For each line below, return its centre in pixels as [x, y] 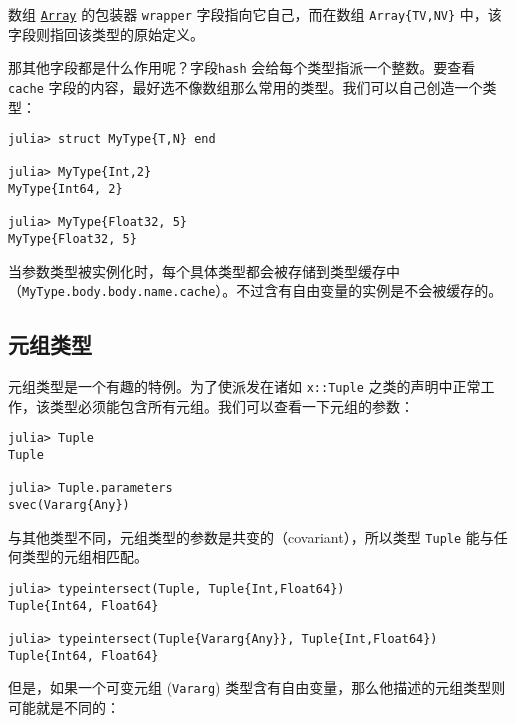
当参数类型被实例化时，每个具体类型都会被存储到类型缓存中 [204, 270]
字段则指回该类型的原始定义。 [106, 33]
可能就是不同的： [64, 706]
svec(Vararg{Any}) [69, 505]
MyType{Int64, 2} [65, 189]
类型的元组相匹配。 [84, 556]
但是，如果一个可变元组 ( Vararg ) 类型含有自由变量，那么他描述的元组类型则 [257, 687]
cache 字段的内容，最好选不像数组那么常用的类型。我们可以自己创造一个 [245, 86]
